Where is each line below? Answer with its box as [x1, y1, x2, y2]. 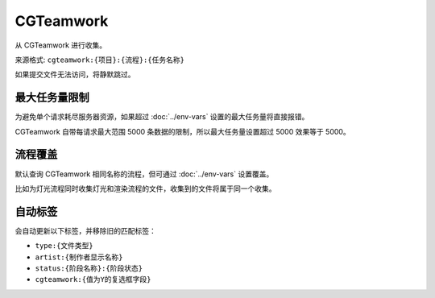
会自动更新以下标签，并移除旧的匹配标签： [14, 226, 156, 235]
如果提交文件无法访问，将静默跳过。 [14, 69, 135, 80]
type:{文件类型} [35, 242, 94, 250]
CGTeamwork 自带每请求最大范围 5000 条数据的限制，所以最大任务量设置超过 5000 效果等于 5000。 [14, 126, 350, 136]
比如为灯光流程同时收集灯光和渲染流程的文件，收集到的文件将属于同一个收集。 [14, 184, 276, 193]
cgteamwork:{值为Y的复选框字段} [35, 275, 152, 284]
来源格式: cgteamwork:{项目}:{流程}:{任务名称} [14, 55, 185, 64]
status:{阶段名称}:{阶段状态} [35, 264, 143, 273]
